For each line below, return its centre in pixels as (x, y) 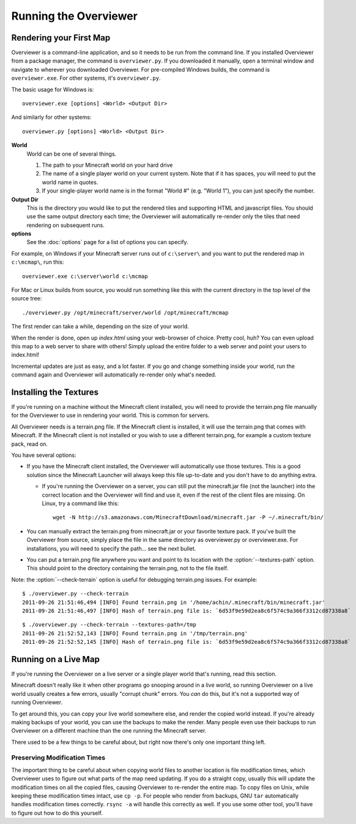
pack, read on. (30, 444)
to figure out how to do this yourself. (57, 813)
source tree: (27, 299)
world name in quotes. (70, 182)
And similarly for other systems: (51, 117)
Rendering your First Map (61, 38)
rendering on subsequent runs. (66, 225)
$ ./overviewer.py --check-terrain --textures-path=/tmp (109, 625)
